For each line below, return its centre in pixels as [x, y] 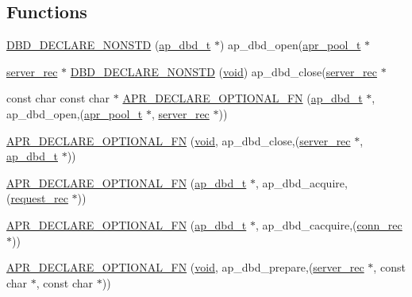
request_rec [39, 198]
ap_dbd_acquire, [305, 182]
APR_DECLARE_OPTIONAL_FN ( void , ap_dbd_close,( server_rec [179, 140]
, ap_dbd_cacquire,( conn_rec [329, 224]
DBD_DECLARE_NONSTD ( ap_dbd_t [109, 45]
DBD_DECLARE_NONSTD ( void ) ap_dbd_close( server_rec [223, 71]
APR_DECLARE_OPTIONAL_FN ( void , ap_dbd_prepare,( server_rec [185, 267]
